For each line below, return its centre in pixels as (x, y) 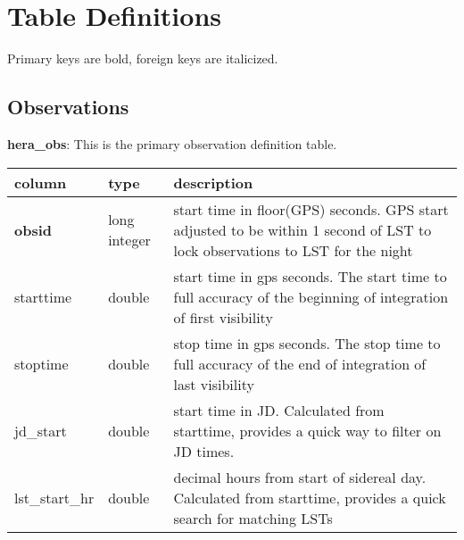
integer (129, 240)
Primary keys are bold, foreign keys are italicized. (143, 58)
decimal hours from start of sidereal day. (300, 477)
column (41, 182)
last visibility (214, 384)
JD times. (204, 451)
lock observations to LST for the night (293, 250)
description (213, 182)
